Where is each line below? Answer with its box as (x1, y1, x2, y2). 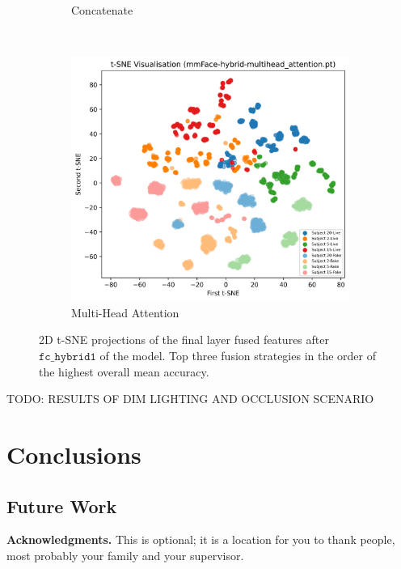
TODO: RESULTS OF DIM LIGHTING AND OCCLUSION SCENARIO (6, 390, 374, 407)
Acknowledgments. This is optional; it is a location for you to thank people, (6, 531, 395, 548)
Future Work (6, 493, 117, 518)
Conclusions (6, 437, 141, 470)
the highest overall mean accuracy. (39, 363, 209, 380)
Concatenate (71, 2, 133, 18)
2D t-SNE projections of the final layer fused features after (39, 331, 329, 348)
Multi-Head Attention (71, 304, 179, 321)
